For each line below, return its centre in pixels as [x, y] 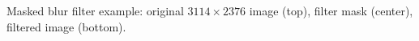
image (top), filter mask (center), [331, 10]
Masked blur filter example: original [95, 10]
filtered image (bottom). [66, 26]
